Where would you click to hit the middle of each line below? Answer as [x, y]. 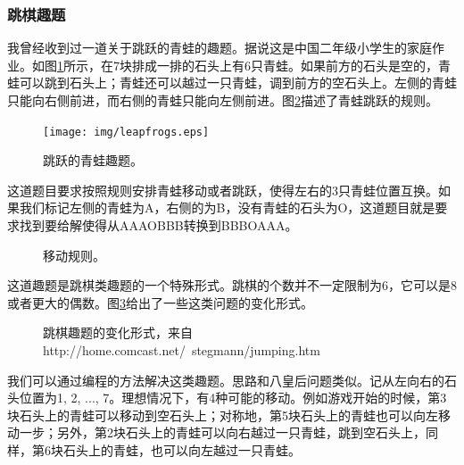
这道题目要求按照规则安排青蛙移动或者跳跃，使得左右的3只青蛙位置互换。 [223, 190]
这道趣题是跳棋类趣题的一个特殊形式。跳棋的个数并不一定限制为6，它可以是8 [232, 285]
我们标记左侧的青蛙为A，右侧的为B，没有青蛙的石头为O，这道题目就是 [227, 208]
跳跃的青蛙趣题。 [93, 160]
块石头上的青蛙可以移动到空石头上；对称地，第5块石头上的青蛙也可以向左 [223, 415]
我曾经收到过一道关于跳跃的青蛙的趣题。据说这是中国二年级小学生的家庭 [220, 48]
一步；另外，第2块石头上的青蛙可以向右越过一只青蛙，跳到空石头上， [222, 432]
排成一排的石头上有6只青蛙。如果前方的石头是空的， [285, 65]
